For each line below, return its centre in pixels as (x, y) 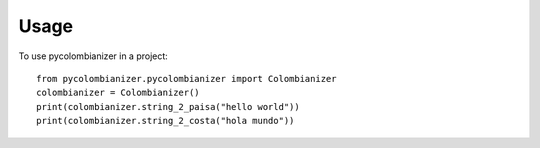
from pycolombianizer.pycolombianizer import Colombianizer (186, 78)
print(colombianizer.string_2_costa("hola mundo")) (165, 121)
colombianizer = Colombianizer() (118, 93)
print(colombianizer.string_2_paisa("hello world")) (168, 106)
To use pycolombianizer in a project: (93, 56)
